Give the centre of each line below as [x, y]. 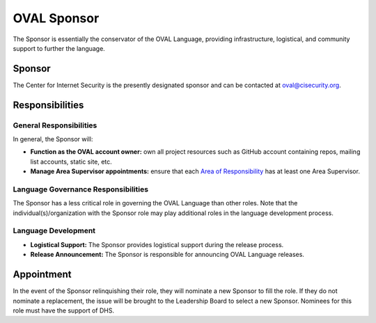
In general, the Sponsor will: [53, 139]
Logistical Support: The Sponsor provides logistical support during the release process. [157, 244]
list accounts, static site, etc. [71, 161]
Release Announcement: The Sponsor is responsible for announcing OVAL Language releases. [167, 255]
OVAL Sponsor [56, 18]
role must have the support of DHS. [64, 310]
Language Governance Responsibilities [81, 189]
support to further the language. [59, 48]
